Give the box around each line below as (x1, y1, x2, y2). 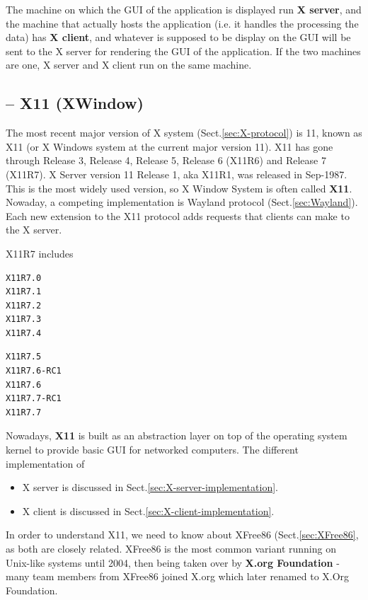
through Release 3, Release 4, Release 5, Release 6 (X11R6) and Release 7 (6, 153, 326, 168)
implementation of (6, 456, 85, 471)
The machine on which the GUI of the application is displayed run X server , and (6, 2, 362, 16)
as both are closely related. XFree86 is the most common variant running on (6, 541, 336, 556)
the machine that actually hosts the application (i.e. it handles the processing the (6, 16, 359, 30)
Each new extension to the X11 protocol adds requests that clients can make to (6, 208, 350, 223)
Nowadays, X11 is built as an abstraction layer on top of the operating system (6, 428, 347, 443)
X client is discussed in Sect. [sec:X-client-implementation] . (22, 503, 275, 518)
